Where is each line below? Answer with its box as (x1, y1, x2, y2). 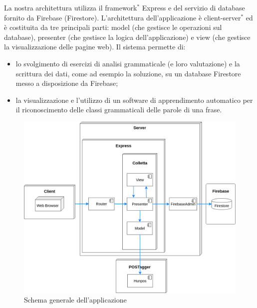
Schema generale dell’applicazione (24, 295, 127, 305)
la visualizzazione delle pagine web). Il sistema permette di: (4, 41, 186, 52)
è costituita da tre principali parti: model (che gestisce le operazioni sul (4, 22, 222, 32)
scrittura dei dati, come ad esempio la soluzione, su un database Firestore (15, 68, 241, 78)
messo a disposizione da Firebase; (15, 78, 118, 88)
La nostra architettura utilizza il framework (4, 2, 137, 12)
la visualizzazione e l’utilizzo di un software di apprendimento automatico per (15, 94, 253, 105)
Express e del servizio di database (142, 2, 245, 12)
